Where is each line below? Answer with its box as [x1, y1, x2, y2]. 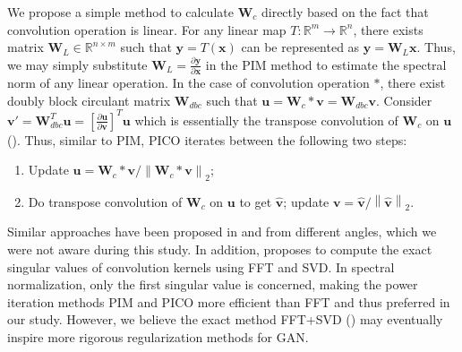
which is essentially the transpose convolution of [134, 110, 398, 129]
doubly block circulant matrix [7, 90, 171, 109]
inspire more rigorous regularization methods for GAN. [7, 328, 309, 347]
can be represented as [241, 38, 360, 56]
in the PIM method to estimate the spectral [205, 55, 447, 73]
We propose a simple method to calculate [7, 3, 234, 21]
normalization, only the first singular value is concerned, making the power [7, 275, 418, 294]
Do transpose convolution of [28, 192, 183, 210]
